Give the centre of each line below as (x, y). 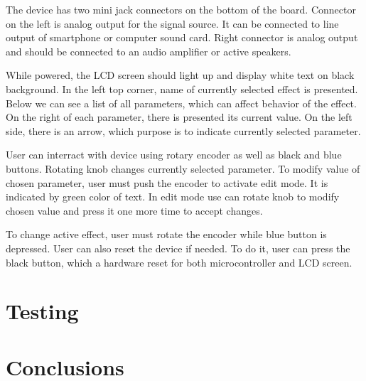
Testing (42, 311)
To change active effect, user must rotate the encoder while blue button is (166, 234)
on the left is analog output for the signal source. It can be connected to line (172, 23)
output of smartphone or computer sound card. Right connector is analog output (182, 37)
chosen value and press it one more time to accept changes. (134, 210)
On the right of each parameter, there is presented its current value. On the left (179, 117)
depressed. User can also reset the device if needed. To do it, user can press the (178, 248)
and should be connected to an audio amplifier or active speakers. (149, 51)
